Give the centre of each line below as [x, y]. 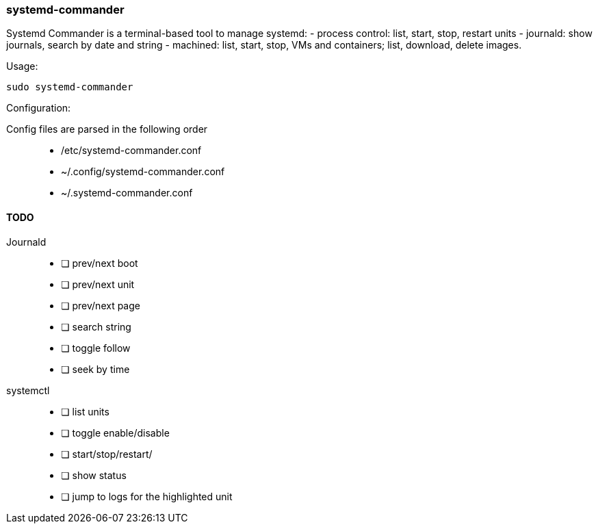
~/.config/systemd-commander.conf [143, 172]
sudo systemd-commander [70, 87]
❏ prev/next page [101, 305]
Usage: [22, 66]
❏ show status [94, 475]
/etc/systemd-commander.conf [131, 151]
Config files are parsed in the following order [107, 129]
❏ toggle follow [96, 348]
